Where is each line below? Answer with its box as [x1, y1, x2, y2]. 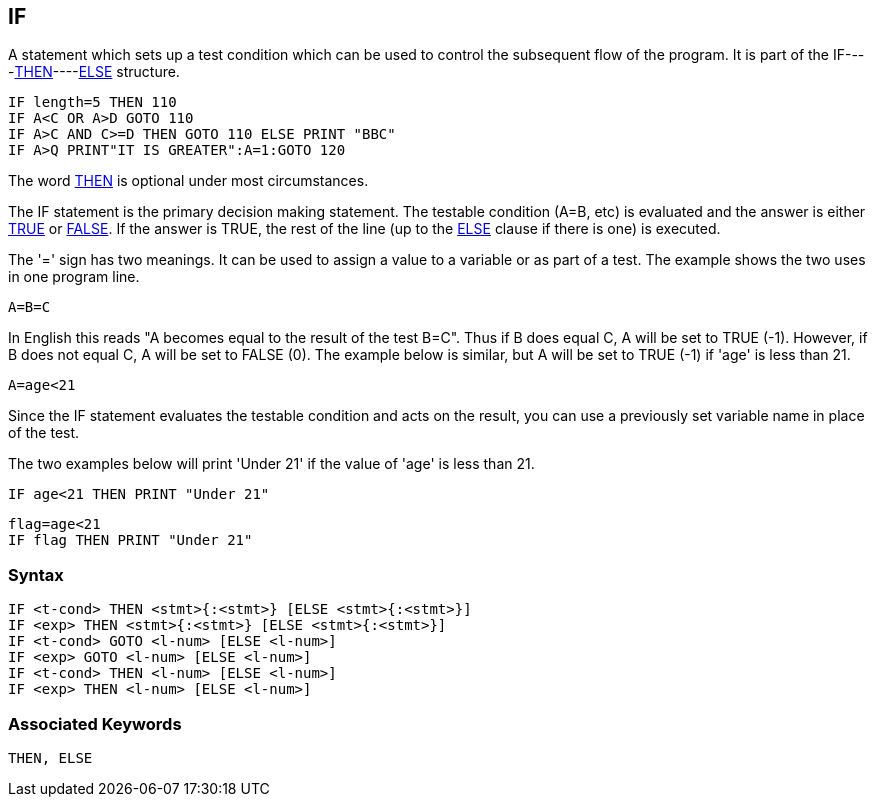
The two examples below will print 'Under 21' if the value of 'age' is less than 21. [8, 455, 535, 473]
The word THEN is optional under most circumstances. [8, 172, 369, 190]
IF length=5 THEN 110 [8, 94, 177, 111]
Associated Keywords [8, 713, 182, 734]
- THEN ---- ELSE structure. [8, 63, 180, 81]
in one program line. [8, 268, 140, 286]
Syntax [8, 564, 64, 585]
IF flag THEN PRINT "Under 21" [8, 532, 253, 549]
